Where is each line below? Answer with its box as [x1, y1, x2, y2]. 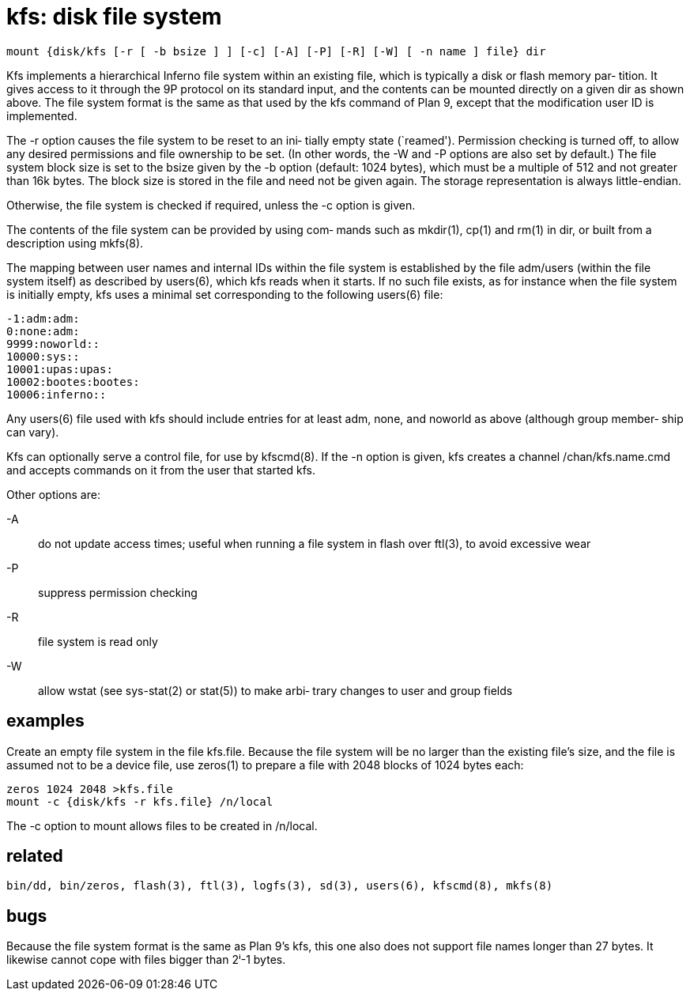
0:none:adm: [6, 324, 80, 338]
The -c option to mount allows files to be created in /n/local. [6, 818, 318, 833]
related [6, 846, 63, 867]
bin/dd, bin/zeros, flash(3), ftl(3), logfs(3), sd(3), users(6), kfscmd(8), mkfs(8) [6, 879, 553, 893]
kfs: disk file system [6, 3, 222, 30]
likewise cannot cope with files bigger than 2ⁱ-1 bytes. [6, 953, 286, 967]
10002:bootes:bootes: [6, 375, 140, 388]
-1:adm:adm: [6, 312, 80, 325]
